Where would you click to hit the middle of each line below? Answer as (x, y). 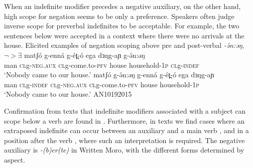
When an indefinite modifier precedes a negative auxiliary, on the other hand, (123, 6)
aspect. (15, 159)
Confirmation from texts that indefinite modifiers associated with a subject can (125, 110)
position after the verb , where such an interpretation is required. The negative (125, 140)
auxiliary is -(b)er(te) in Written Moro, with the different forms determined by (124, 150)
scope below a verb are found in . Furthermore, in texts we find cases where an (124, 120)
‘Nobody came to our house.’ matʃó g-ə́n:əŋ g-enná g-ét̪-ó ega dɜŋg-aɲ (109, 75)
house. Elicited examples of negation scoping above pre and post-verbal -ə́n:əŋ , (124, 45)
